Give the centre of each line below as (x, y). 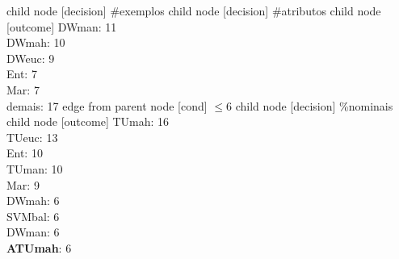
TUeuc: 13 (32, 137)
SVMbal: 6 (33, 216)
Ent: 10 (25, 153)
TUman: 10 (35, 168)
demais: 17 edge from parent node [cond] (107, 105)
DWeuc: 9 (31, 58)
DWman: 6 (33, 232)
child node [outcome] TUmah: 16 (88, 121)
